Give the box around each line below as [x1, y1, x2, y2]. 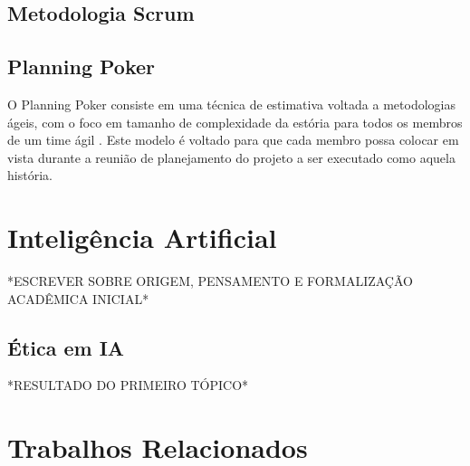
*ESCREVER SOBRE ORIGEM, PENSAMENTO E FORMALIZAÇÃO [7, 271, 413, 290]
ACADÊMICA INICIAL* [7, 289, 149, 308]
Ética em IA [7, 333, 125, 361]
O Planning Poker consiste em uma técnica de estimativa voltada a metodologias [7, 94, 456, 113]
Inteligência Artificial [7, 219, 277, 256]
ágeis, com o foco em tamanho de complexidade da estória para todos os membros [7, 112, 463, 131]
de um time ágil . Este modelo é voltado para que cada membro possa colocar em [7, 130, 459, 149]
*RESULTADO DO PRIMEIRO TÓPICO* [7, 376, 249, 395]
